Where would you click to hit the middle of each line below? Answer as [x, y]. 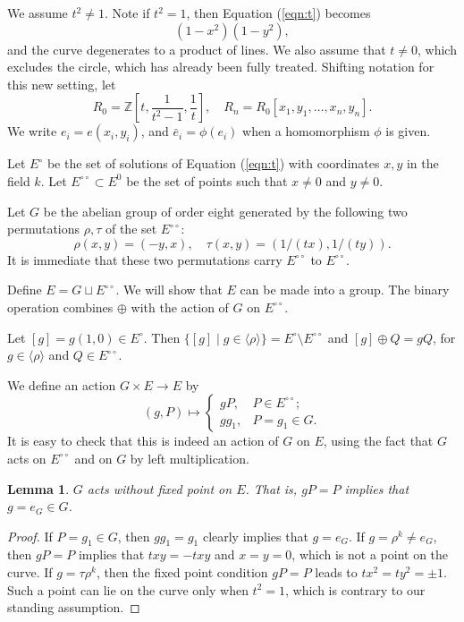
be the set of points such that [207, 180]
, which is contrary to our [355, 589]
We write [32, 131]
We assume [38, 13]
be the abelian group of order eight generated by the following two [225, 211]
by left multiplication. [190, 458]
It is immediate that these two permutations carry [145, 259]
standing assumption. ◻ [74, 607]
